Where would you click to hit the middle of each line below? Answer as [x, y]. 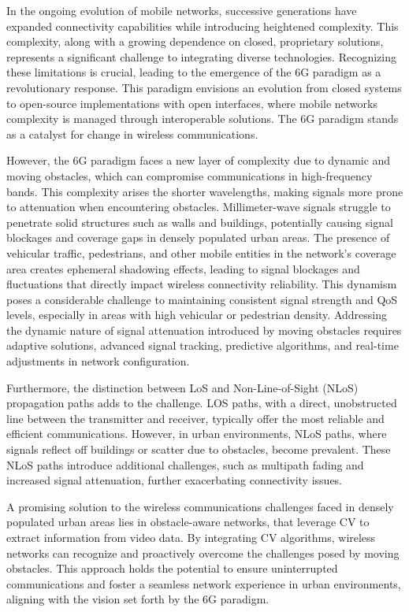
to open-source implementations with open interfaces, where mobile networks [192, 103]
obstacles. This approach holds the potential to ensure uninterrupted [172, 568]
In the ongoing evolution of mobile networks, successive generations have [182, 10]
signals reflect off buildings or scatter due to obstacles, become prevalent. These [199, 449]
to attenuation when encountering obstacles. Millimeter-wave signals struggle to [199, 207]
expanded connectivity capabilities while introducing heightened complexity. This [203, 26]
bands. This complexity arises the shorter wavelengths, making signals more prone [205, 191]
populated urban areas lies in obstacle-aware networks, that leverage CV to [188, 522]
